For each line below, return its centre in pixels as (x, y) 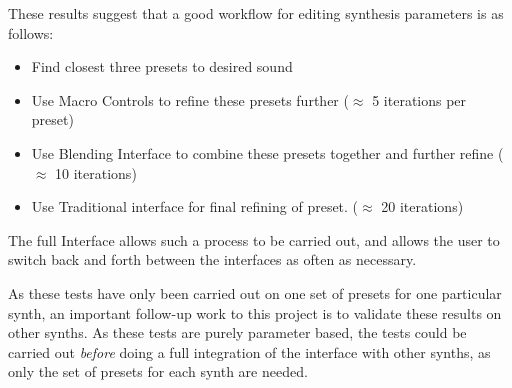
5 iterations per (419, 99)
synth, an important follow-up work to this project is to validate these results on (255, 312)
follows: (31, 32)
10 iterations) (96, 172)
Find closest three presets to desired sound (162, 66)
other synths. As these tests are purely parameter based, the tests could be (237, 332)
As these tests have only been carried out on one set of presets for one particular (255, 292)
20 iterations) (422, 206)
